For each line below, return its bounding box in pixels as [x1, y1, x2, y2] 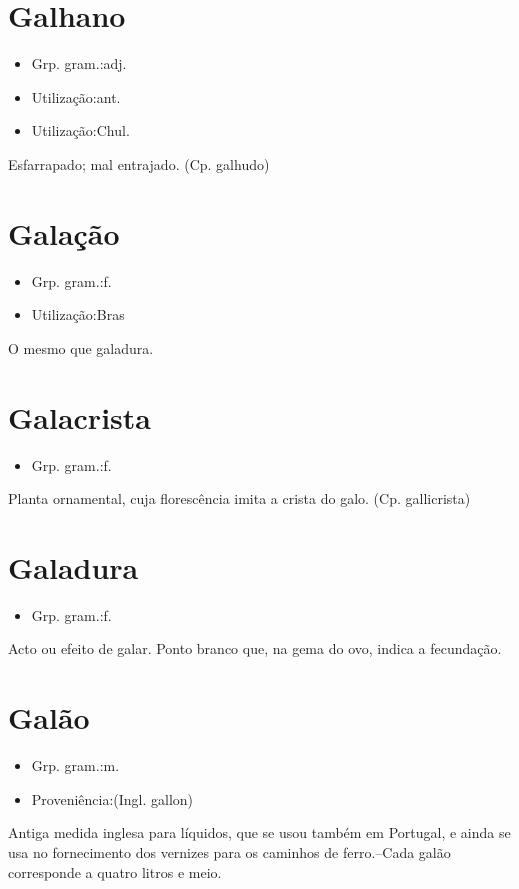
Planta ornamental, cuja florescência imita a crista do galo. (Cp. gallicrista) [8, 488, 471, 509]
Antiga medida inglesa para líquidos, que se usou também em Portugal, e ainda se [8, 822, 511, 843]
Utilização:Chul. [31, 120, 130, 141]
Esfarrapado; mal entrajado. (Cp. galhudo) [8, 153, 270, 174]
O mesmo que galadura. [8, 337, 154, 358]
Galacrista [8, 396, 151, 437]
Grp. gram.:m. [31, 755, 120, 776]
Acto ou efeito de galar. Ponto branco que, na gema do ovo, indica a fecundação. [8, 638, 502, 659]
